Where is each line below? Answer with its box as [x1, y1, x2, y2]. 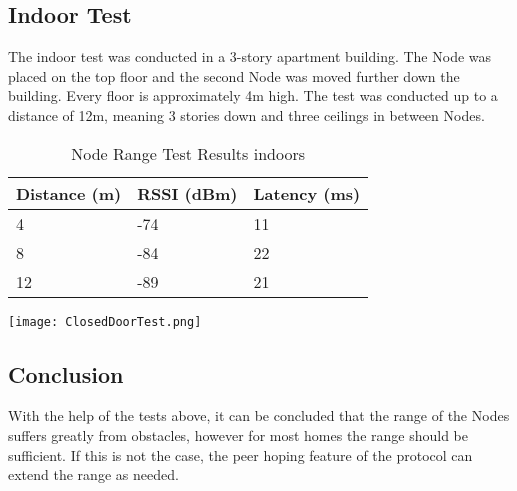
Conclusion [8, 358, 124, 389]
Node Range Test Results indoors [71, 141, 305, 165]
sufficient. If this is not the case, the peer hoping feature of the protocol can [8, 444, 473, 465]
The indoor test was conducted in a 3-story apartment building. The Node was [8, 46, 492, 67]
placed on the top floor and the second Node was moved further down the [8, 65, 460, 86]
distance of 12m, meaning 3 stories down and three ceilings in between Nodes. [8, 104, 485, 125]
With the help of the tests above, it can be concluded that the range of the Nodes [8, 405, 510, 426]
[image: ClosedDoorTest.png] [8, 314, 202, 329]
